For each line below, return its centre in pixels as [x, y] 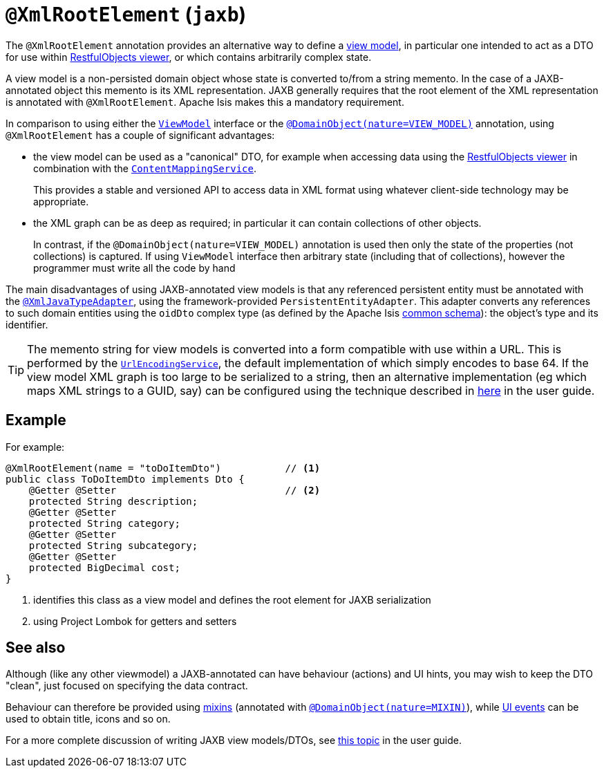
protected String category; [104, 523]
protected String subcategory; [113, 545]
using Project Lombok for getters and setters [135, 621]
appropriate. [61, 201]
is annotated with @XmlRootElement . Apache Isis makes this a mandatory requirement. [205, 102]
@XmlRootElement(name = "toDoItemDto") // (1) [163, 468]
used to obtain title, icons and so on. [88, 719]
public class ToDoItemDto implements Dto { [125, 479]
